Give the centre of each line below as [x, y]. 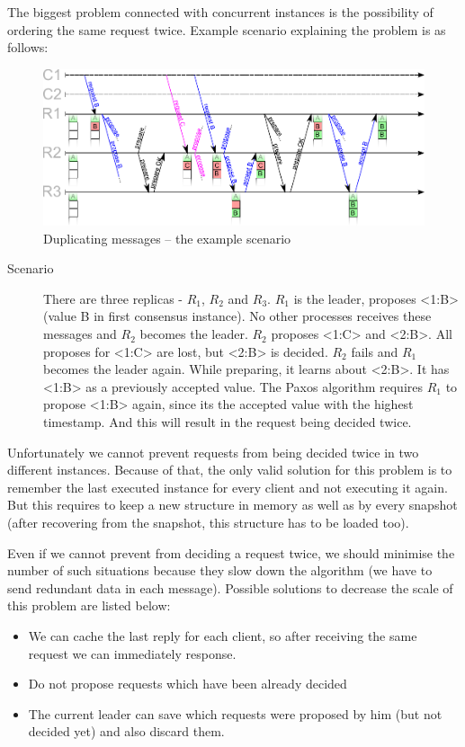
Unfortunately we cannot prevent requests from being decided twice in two [213, 452]
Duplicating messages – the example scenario [167, 238]
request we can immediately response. [132, 653]
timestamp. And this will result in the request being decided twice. [228, 422]
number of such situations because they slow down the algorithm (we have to [220, 570]
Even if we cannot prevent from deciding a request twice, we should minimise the [231, 552]
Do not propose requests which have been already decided [188, 684]
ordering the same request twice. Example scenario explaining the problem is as [227, 29]
